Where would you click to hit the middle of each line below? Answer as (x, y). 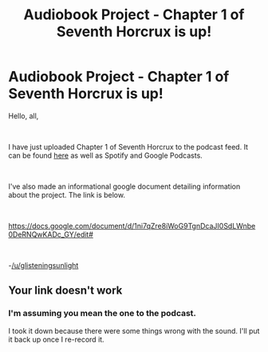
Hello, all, (24, 116)
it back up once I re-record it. (57, 339)
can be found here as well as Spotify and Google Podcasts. (106, 155)
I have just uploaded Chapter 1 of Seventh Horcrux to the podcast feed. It (128, 146)
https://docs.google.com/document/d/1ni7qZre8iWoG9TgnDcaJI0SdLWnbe (132, 226)
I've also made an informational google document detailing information (124, 186)
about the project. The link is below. (67, 194)
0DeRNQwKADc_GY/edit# (51, 234)
